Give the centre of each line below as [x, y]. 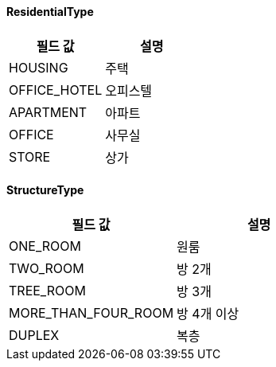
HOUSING [39, 67]
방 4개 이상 [208, 313]
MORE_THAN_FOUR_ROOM [91, 312]
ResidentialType [50, 12]
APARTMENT [48, 112]
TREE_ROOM [47, 290]
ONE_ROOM [45, 246]
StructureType [45, 190]
